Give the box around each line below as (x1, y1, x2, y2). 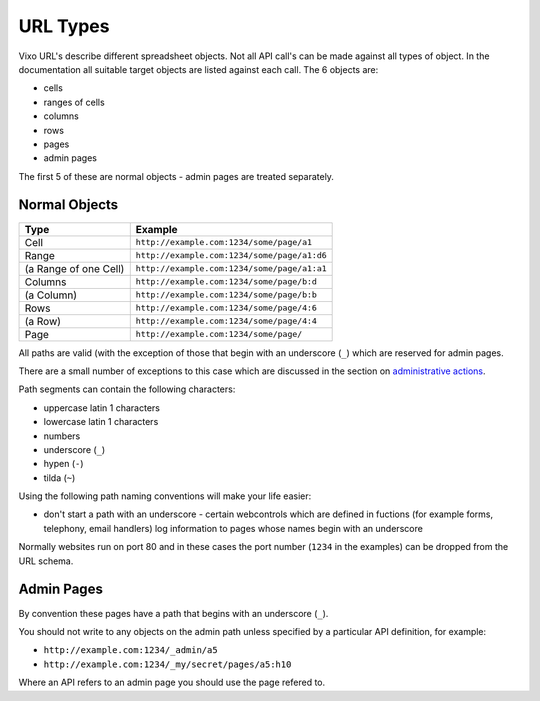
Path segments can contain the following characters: (18, 383, 236, 395)
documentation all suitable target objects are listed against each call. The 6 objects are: (18, 63, 379, 75)
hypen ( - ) (43, 458, 84, 470)
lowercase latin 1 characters (43, 416, 159, 428)
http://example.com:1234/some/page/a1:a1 (135, 263, 327, 274)
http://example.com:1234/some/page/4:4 (135, 316, 317, 327)
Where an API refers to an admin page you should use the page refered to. (18, 676, 326, 689)
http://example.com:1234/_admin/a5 (43, 645, 219, 656)
